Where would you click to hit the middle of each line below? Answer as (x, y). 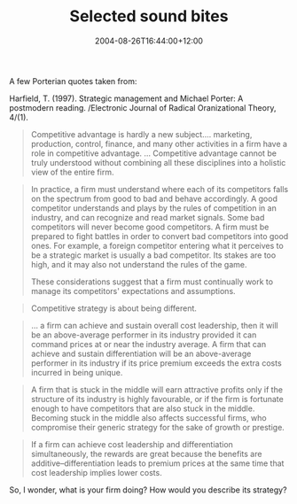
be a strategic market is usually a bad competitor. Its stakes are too (153, 255)
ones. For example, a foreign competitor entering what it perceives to (157, 245)
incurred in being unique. (77, 372)
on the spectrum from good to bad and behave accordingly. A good (154, 198)
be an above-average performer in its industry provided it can (144, 335)
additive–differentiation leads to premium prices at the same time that (157, 463)
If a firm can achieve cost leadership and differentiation (132, 444)
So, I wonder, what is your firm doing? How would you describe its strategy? (148, 490)
